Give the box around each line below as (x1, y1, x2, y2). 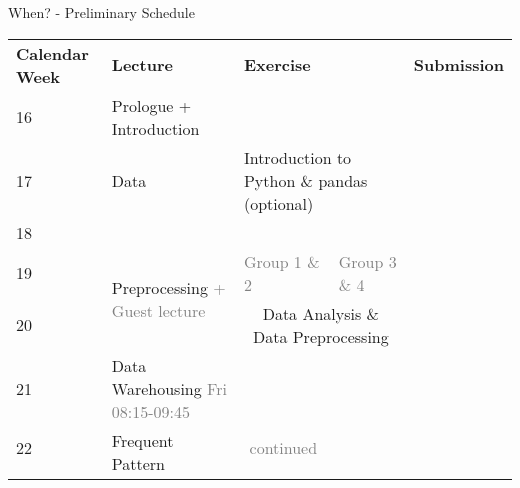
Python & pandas (243, 168, 368, 192)
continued (249, 435, 318, 459)
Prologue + (111, 93, 192, 117)
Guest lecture (111, 298, 206, 322)
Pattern (111, 451, 165, 475)
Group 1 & (243, 249, 320, 273)
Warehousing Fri (111, 376, 227, 400)
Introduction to (243, 145, 352, 169)
